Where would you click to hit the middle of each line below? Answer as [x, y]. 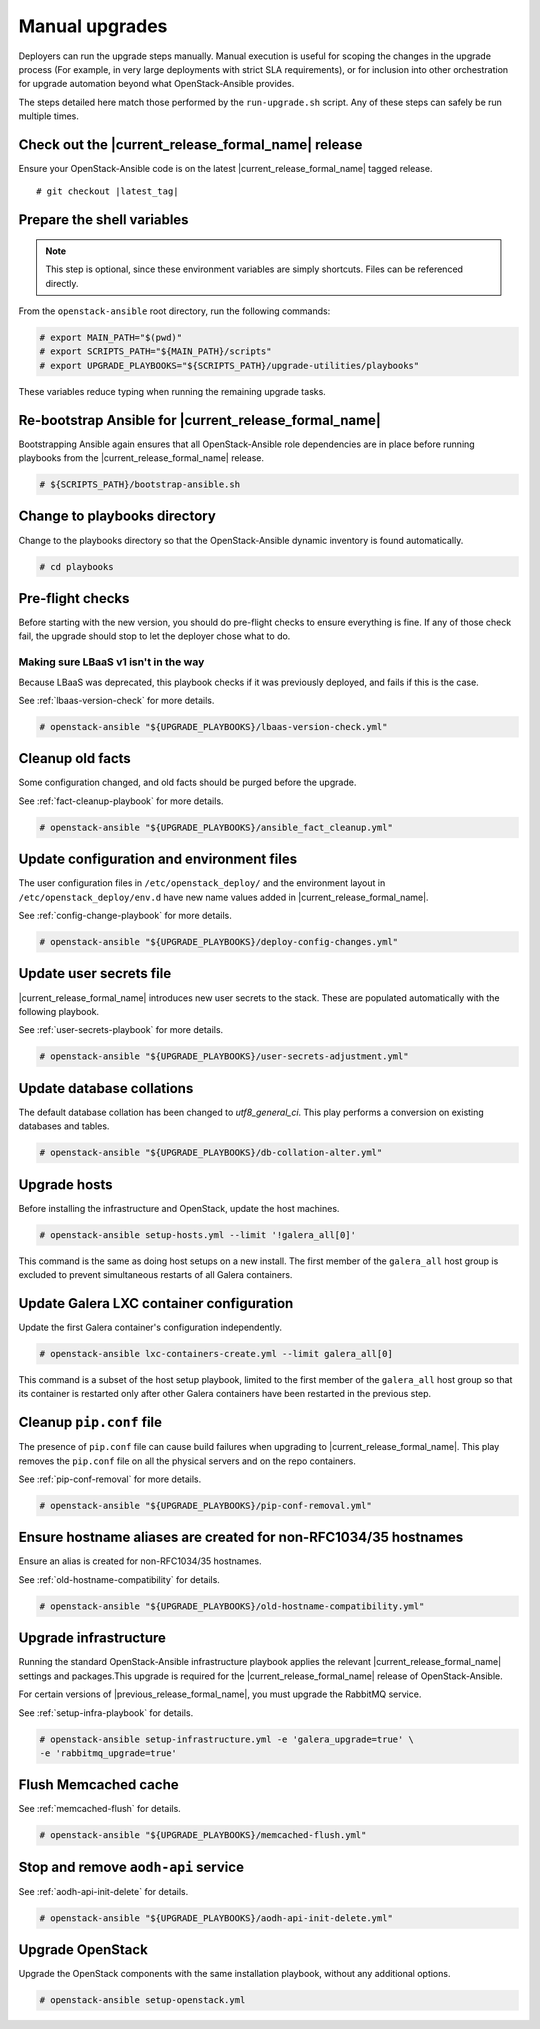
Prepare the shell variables [103, 220]
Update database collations [106, 1088]
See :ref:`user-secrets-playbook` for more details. [121, 1030]
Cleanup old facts [75, 758]
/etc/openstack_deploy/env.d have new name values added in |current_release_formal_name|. [223, 897]
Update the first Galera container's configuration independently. [150, 1327]
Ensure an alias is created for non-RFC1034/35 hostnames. [140, 1561]
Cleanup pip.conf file [90, 1422]
